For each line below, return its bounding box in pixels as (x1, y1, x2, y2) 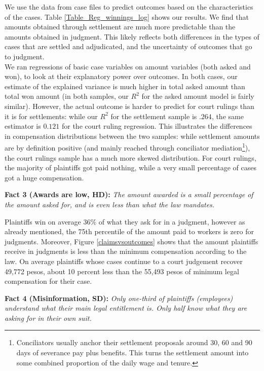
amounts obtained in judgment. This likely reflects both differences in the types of (5, 31, 259, 42)
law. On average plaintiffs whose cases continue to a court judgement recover (5, 255, 243, 266)
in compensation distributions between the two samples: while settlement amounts (5, 130, 260, 141)
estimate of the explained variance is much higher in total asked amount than (5, 81, 245, 91)
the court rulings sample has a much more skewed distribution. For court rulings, (5, 152, 256, 163)
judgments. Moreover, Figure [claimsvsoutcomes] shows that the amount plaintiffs (5, 236, 258, 246)
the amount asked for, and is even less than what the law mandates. (5, 199, 215, 209)
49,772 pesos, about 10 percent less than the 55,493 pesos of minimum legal (5, 266, 239, 276)
